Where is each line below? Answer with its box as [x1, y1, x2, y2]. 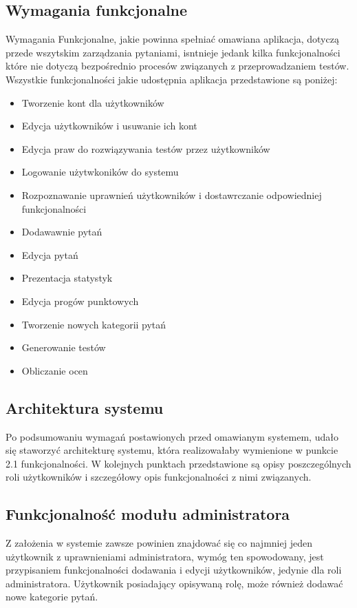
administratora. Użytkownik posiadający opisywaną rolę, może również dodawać [6, 576, 343, 590]
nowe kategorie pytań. [6, 589, 98, 604]
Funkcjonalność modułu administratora [6, 503, 290, 525]
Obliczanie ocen [21, 363, 88, 377]
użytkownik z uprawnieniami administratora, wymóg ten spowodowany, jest [6, 549, 324, 563]
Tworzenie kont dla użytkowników [21, 95, 164, 109]
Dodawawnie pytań [21, 224, 102, 239]
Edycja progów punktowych [21, 293, 139, 308]
